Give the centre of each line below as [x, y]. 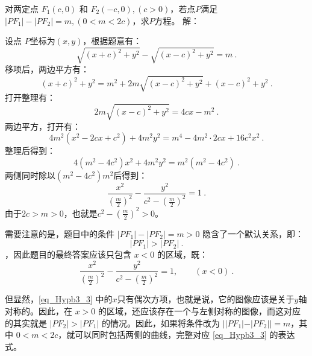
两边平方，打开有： [43, 126]
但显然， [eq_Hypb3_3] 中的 [59, 299]
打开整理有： [30, 97]
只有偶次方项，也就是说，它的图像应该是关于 [206, 299]
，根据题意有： [112, 41]
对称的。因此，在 [39, 311]
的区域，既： [183, 254]
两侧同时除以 [30, 175]
